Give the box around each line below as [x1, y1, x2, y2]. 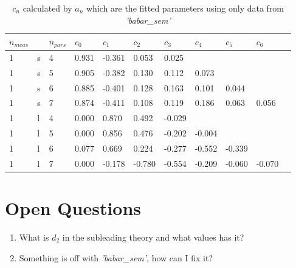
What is [19, 231, 49, 244]
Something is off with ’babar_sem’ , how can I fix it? [19, 251, 213, 264]
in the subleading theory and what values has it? [62, 231, 244, 244]
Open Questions [5, 196, 142, 220]
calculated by [22, 2, 72, 14]
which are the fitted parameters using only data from [86, 2, 284, 14]
